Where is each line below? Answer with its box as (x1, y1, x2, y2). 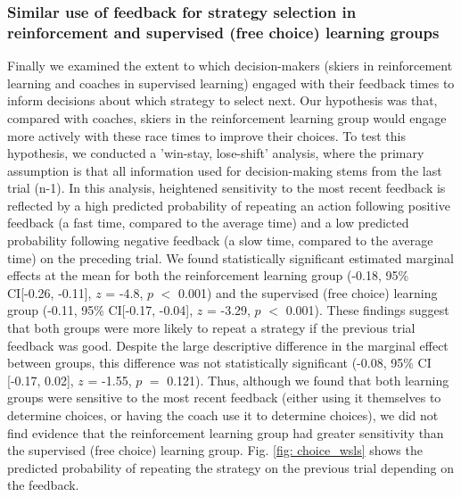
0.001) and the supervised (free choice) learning (178, 283, 438, 302)
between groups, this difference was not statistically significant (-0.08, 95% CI (7, 353, 432, 372)
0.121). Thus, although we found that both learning (167, 370, 449, 389)
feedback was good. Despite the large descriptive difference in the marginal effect (7, 335, 449, 354)
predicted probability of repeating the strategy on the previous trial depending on (7, 458, 454, 476)
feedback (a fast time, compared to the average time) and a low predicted (7, 213, 409, 232)
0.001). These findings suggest (285, 301, 449, 319)
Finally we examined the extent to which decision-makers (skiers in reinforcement (7, 56, 453, 75)
